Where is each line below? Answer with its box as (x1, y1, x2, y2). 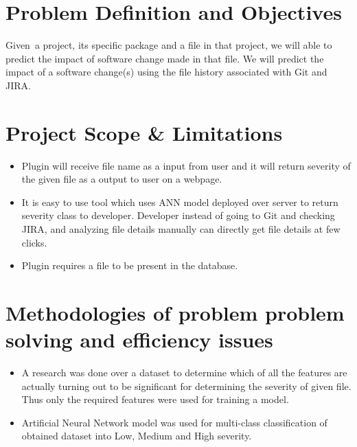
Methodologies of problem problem (5, 298, 345, 326)
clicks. (21, 235, 47, 249)
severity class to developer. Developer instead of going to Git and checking (21, 208, 335, 222)
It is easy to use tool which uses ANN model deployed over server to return (21, 194, 338, 209)
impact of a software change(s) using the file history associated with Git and (5, 65, 327, 79)
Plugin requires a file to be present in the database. (21, 258, 238, 273)
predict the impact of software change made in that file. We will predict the (5, 51, 324, 65)
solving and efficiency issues (5, 325, 273, 354)
